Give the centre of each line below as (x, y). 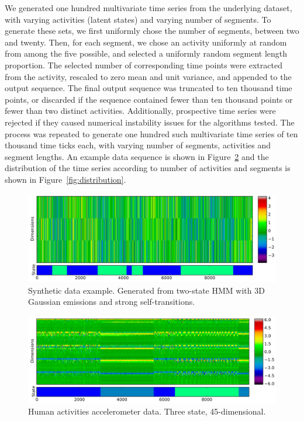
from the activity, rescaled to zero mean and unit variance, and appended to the (148, 76)
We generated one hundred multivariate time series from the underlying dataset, (148, 8)
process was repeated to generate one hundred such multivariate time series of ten (151, 133)
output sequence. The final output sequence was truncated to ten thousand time (148, 88)
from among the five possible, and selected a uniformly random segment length (146, 53)
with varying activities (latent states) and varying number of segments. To (138, 19)
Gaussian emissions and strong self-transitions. (112, 302)
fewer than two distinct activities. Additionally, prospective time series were (140, 111)
